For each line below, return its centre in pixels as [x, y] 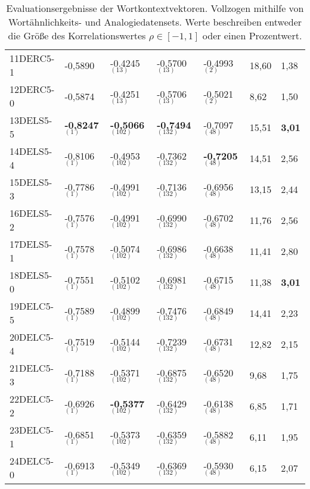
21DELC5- [32, 368]
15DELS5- [31, 182]
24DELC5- [32, 461]
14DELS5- [31, 151]
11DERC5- [32, 58]
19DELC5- [32, 306]
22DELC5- [32, 399]
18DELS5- [31, 275]
